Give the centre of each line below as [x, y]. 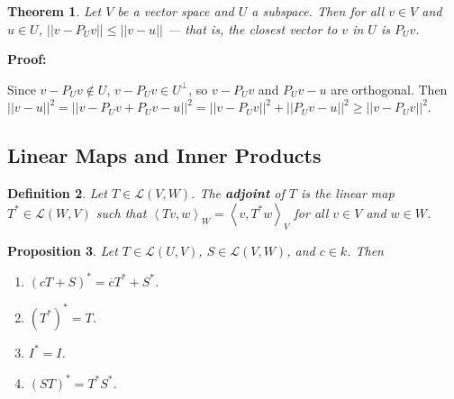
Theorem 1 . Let [54, 11]
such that [121, 212]
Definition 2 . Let [57, 193]
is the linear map [348, 193]
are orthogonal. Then [389, 89]
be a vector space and [176, 11]
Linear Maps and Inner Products [164, 155]
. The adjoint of [238, 193]
